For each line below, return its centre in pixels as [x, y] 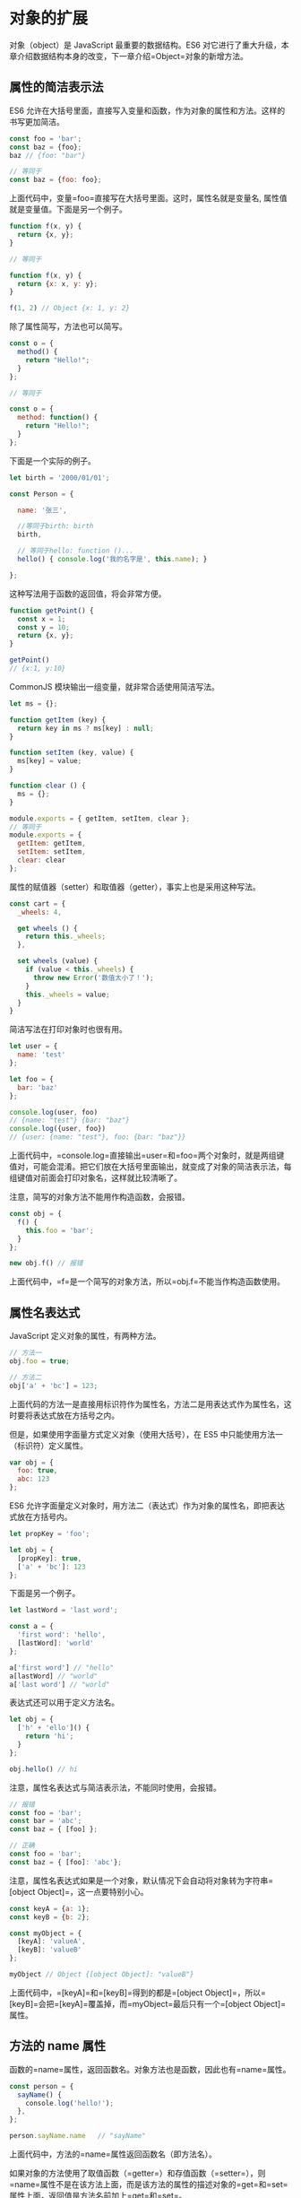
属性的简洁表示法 [56, 87]
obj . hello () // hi [43, 1769]
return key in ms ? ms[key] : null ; [86, 728]
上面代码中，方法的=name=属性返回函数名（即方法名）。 [113, 2154]
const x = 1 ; [42, 619]
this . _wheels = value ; [68, 995]
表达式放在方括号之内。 [76, 1415]
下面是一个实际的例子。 [52, 460]
